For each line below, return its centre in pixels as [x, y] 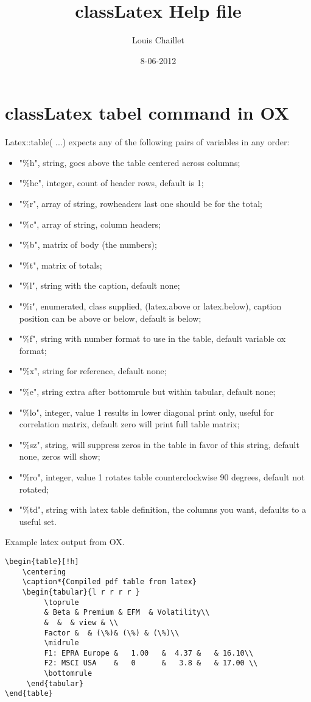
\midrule [61, 643]
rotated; [34, 489]
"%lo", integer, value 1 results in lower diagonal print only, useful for [146, 412]
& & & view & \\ [81, 622]
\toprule [61, 602]
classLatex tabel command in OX [147, 113]
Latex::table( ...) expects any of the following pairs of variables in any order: [147, 142]
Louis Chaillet [158, 40]
